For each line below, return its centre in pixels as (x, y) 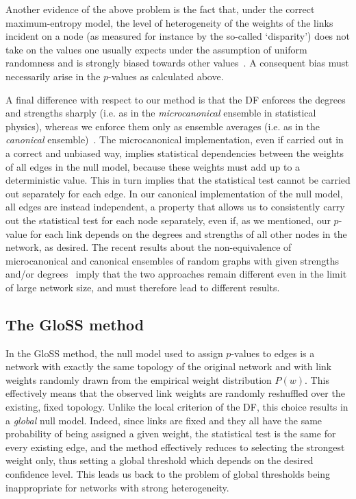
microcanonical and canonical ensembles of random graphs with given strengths (173, 260)
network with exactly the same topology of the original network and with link (169, 366)
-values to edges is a (273, 353)
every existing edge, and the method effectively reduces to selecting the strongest (175, 447)
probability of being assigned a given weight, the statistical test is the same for (171, 434)
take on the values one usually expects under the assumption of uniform (156, 49)
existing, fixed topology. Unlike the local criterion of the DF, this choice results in (177, 407)
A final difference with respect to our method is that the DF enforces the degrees (176, 99)
